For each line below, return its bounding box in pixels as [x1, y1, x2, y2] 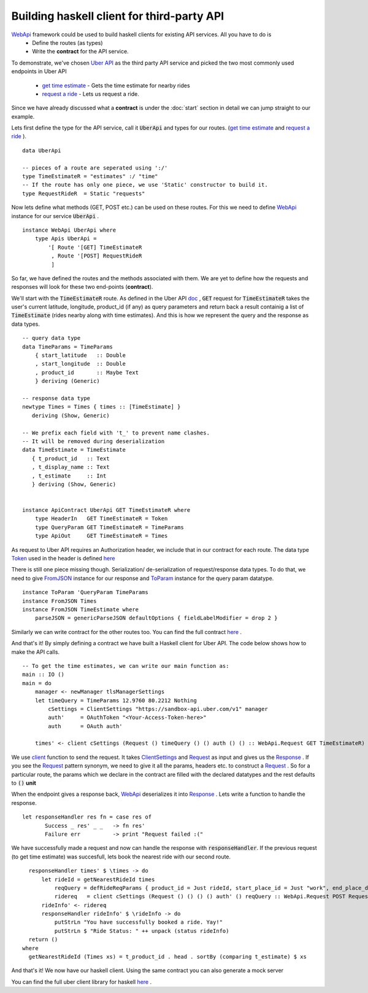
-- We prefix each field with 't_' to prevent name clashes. [22, 429, 210, 436]
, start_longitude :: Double [34, 360, 126, 367]
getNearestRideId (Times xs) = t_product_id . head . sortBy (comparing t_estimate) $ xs [28, 953, 307, 960]
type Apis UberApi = [34, 235, 97, 242]
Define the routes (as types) [32, 39, 104, 46]
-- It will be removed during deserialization [22, 438, 165, 445]
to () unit [11, 779, 36, 787]
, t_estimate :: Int [31, 472, 107, 479]
